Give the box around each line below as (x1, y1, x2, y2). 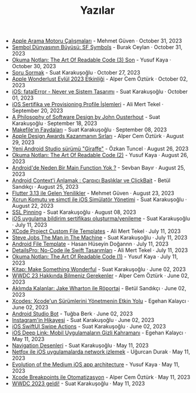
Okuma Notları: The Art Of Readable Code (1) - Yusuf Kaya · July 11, (11, 253, 178, 260)
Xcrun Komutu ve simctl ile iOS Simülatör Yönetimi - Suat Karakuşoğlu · (11, 196, 187, 203)
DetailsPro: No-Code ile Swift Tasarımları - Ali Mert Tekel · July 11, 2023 (11, 247, 188, 254)
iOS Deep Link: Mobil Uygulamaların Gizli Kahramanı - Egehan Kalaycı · (11, 329, 186, 336)
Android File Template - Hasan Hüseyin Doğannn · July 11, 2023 (11, 240, 169, 248)
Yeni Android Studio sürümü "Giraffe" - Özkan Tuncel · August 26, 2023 (11, 145, 189, 152)
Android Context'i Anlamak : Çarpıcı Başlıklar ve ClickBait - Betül (11, 177, 171, 184)
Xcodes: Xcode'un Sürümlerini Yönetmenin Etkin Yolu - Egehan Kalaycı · (11, 297, 189, 305)
